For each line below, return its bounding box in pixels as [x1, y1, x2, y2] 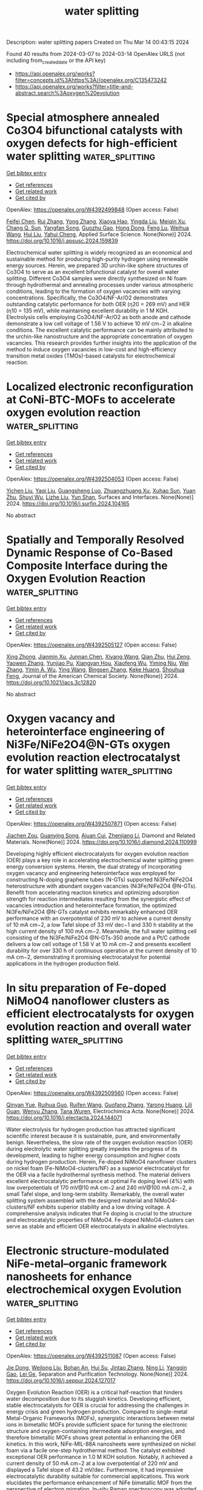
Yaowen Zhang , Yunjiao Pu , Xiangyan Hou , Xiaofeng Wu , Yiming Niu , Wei [6, 659, 189, 667]
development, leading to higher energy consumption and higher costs [6, 1152, 181, 1159]
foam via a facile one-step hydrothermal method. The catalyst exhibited [6, 1446, 185, 1454]
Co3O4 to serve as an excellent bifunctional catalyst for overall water [6, 268, 179, 275]
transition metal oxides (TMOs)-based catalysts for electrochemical [6, 352, 175, 359]
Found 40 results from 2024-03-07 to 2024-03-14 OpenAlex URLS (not [6, 50, 185, 58]
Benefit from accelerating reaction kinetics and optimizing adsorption [6, 888, 179, 896]
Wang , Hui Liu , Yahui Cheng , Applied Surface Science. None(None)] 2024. [6, 230, 193, 238]
